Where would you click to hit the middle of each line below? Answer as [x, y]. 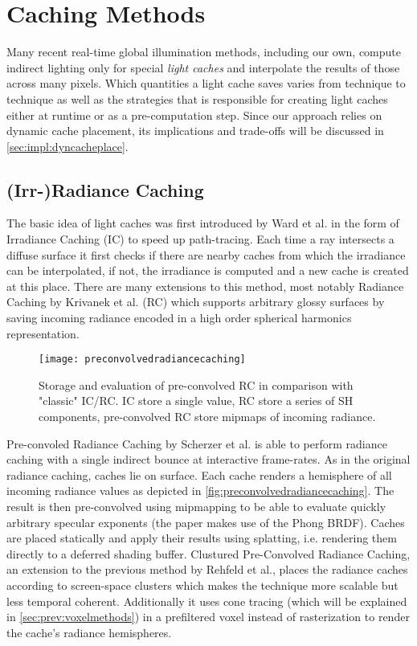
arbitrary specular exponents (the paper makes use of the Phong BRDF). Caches [206, 522]
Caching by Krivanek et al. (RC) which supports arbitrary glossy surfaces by [196, 302]
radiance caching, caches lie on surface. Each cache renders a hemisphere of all [199, 474]
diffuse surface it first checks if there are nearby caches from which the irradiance [206, 254]
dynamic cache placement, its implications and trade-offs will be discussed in [195, 131]
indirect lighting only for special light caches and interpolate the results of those [203, 67]
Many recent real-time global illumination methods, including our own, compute [204, 52]
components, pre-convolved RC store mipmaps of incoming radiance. [207, 417]
